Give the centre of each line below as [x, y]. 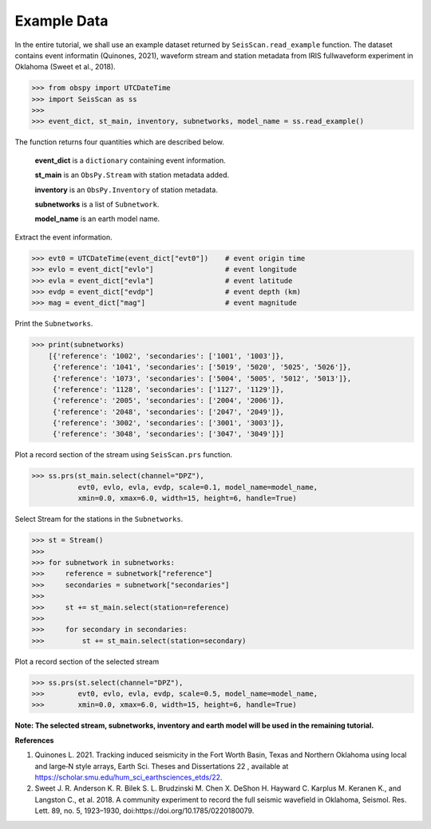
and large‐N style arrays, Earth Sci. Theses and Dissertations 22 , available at [162, 766]
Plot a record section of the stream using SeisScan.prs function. [124, 455]
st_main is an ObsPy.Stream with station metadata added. [132, 175]
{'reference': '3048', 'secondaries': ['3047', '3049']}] [168, 434]
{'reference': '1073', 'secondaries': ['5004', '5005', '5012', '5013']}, [202, 378]
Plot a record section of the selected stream [87, 661]
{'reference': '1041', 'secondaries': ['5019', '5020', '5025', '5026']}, [202, 367]
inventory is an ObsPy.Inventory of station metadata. [127, 189]
